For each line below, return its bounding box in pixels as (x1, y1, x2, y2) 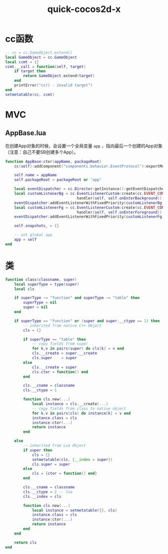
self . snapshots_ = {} (14, 223, 59, 228)
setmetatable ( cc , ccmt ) (5, 92, 55, 97)
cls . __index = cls (23, 494, 61, 499)
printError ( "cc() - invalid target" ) (14, 83, 93, 88)
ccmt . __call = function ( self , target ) (5, 64, 86, 69)
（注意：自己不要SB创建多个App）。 (5, 149, 78, 155)
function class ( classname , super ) (5, 277, 77, 282)
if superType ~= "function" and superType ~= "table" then (14, 296, 140, 301)
